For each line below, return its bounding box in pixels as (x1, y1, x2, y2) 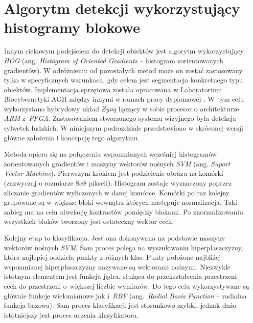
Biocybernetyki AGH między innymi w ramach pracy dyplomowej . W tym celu (4, 94, 244, 104)
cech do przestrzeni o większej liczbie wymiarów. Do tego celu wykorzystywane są (4, 280, 250, 291)
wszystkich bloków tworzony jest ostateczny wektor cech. (4, 216, 174, 226)
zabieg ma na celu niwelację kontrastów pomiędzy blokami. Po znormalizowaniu (4, 206, 243, 216)
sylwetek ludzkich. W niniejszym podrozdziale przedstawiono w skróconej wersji (4, 123, 243, 133)
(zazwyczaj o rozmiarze (4, 178, 73, 188)
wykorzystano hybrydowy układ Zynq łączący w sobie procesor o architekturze (4, 103, 239, 113)
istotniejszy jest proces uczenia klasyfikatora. (4, 309, 138, 320)
